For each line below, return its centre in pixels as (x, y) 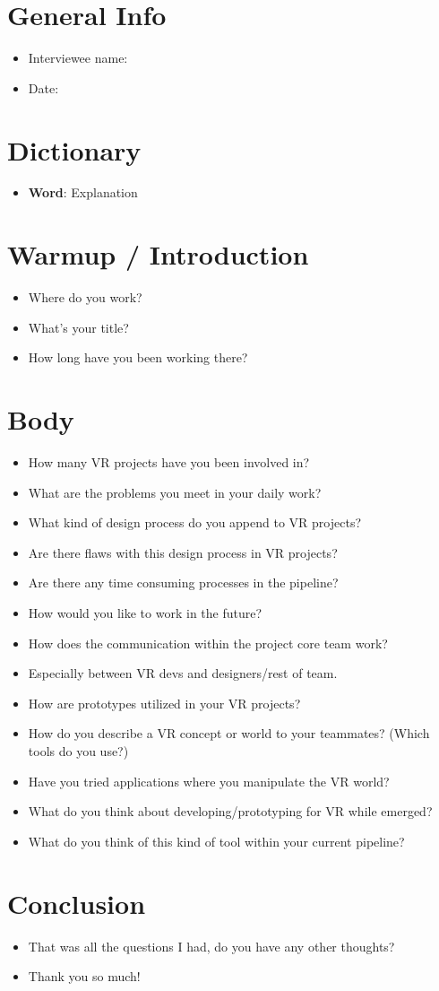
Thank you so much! (84, 976)
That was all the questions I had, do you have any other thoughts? (211, 946)
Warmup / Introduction (158, 254)
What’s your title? (78, 327)
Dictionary (74, 149)
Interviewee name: (78, 58)
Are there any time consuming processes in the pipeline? (183, 582)
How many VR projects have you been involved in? (169, 462)
